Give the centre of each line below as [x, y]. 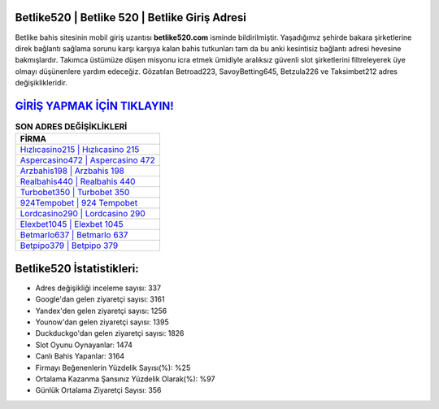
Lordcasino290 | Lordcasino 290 [83, 214]
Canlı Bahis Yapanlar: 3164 [80, 356]
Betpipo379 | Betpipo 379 [69, 246]
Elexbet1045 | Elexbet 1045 [72, 224]
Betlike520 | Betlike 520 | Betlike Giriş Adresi [131, 17]
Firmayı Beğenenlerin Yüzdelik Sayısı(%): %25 [113, 368]
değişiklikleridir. [41, 83]
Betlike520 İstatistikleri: [77, 268]
